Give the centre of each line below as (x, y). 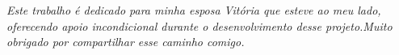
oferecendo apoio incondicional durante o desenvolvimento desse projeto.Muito (199, 25)
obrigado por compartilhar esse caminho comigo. (126, 42)
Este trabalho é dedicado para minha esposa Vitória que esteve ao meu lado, (194, 10)
